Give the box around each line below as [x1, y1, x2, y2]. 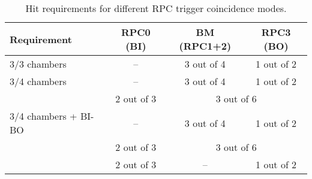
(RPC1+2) [179, 39, 232, 53]
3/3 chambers [10, 57, 67, 71]
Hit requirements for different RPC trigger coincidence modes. [25, 1, 287, 15]
